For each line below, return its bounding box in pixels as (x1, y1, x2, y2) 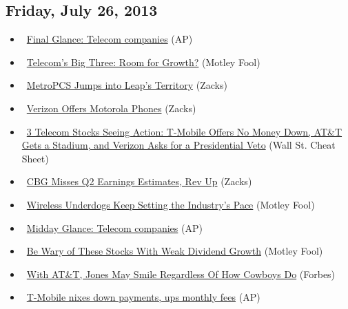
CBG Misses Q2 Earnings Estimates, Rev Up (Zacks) (26, 174, 252, 189)
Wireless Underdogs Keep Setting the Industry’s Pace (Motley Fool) (26, 197, 315, 211)
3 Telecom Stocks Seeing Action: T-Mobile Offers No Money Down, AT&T (26, 124, 342, 138)
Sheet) (21, 151, 49, 165)
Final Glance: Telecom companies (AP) (26, 32, 193, 46)
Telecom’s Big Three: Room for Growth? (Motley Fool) (26, 54, 260, 69)
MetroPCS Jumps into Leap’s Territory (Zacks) (26, 78, 227, 92)
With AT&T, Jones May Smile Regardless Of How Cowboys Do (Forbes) (26, 266, 336, 281)
